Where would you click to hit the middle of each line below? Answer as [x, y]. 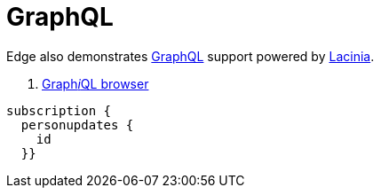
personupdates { [77, 125]
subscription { [59, 110]
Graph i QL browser [95, 83]
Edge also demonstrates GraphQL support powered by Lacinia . [190, 56]
